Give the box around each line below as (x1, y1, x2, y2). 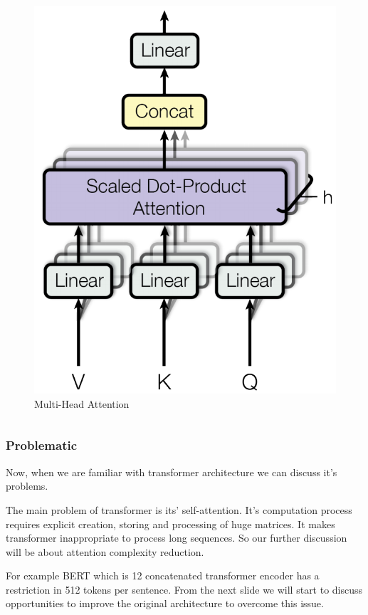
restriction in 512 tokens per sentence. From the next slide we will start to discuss (6, 582, 363, 596)
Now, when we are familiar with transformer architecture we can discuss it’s (6, 464, 337, 479)
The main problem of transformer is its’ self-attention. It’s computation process (6, 502, 352, 517)
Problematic (6, 436, 78, 454)
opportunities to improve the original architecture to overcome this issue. (6, 596, 324, 611)
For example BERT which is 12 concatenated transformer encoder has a (6, 568, 320, 583)
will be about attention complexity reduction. (6, 544, 204, 559)
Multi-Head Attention (34, 396, 130, 411)
